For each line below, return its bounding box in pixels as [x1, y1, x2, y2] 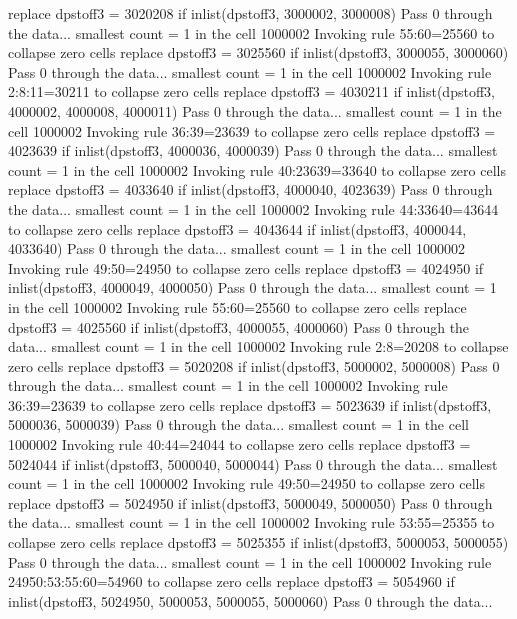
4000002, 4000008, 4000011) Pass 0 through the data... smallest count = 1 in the [8, 100, 502, 121]
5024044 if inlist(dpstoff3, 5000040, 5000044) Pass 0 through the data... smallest [8, 453, 498, 474]
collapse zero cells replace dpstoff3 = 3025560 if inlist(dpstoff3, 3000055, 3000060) [8, 42, 509, 63]
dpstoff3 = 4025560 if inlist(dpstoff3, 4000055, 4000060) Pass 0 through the [8, 316, 470, 337]
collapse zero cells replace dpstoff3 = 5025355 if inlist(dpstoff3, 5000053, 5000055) [8, 532, 509, 553]
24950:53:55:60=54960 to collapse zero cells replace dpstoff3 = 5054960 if [8, 571, 455, 592]
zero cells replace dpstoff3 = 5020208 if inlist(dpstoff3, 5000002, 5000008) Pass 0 [8, 355, 500, 376]
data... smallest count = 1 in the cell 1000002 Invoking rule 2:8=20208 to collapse [8, 336, 509, 357]
